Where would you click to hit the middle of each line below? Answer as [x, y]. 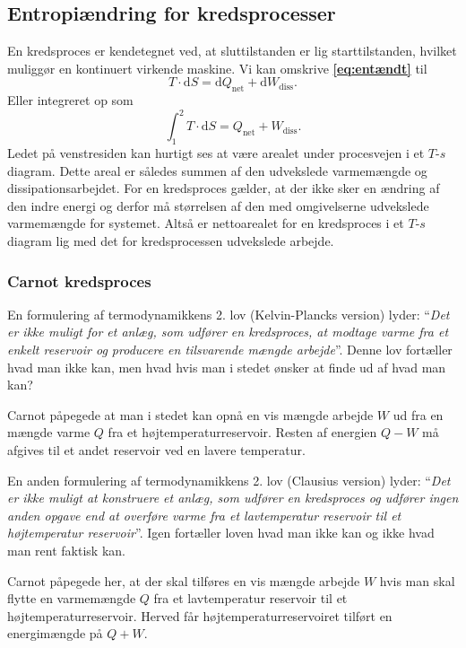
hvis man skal [417, 580]
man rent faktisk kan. [66, 550]
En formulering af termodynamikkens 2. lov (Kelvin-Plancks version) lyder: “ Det [229, 314]
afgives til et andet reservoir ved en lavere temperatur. [156, 450]
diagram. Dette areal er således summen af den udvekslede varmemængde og [217, 170]
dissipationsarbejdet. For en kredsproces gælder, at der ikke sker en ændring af [224, 188]
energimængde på [55, 633]
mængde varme [49, 432]
